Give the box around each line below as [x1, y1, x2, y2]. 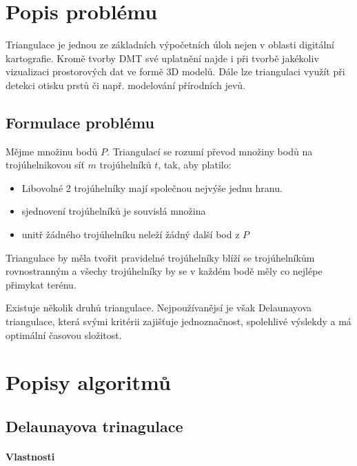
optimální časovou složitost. [6, 327, 122, 342]
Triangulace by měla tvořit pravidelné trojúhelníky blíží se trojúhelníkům [6, 250, 315, 264]
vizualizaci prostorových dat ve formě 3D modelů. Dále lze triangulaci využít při [6, 64, 345, 79]
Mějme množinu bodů [6, 144, 98, 158]
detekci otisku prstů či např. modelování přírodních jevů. [6, 77, 246, 92]
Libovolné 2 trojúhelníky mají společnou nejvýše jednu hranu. [21, 180, 283, 195]
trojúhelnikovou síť [6, 157, 85, 172]
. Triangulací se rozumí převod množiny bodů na [107, 144, 313, 158]
